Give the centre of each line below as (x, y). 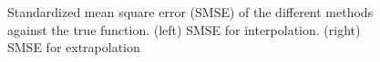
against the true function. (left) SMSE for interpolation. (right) (184, 29)
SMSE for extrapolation (74, 47)
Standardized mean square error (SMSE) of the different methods (190, 12)
